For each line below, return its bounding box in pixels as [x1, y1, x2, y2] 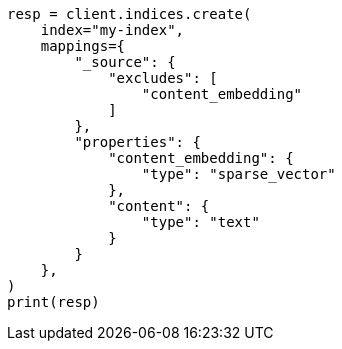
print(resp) [7, 294, 100, 310]
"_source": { [74, 54, 176, 70]
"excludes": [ [108, 70, 218, 86]
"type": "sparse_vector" [141, 166, 336, 182]
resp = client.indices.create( [7, 6, 252, 22]
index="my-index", [40, 22, 185, 38]
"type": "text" [141, 214, 260, 230]
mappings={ [40, 38, 126, 54]
